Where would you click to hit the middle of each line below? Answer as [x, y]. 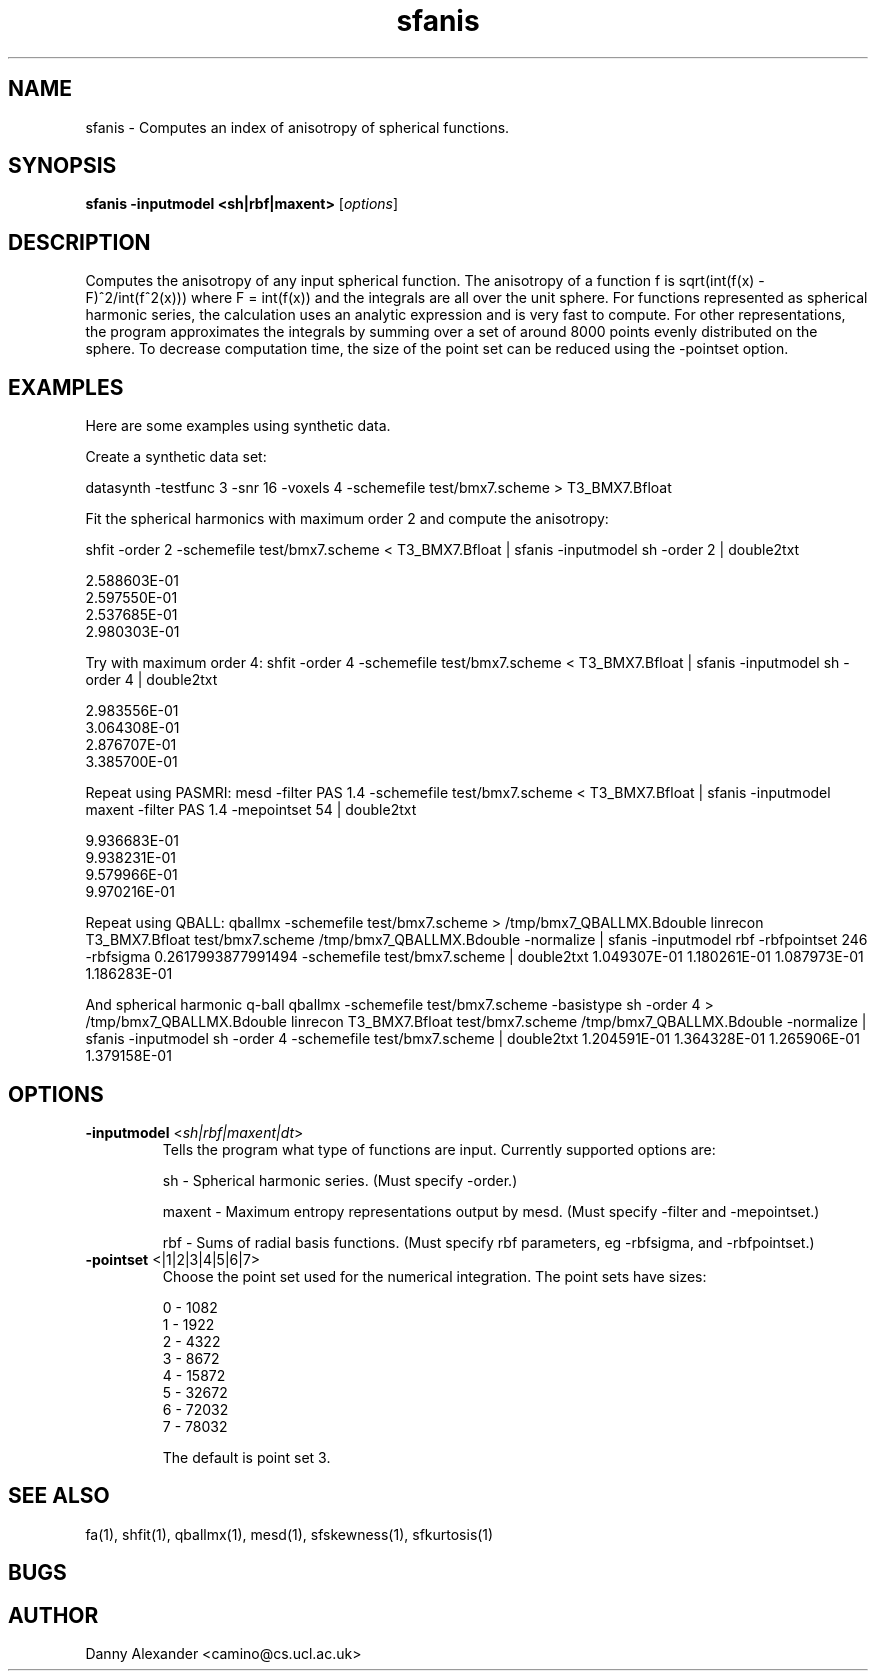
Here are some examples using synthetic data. [238, 426]
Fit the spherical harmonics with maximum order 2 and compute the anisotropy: [347, 519]
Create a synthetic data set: [176, 457]
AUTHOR [53, 1615]
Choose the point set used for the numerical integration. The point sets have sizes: [434, 1276]
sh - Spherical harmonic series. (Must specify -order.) [340, 1180]
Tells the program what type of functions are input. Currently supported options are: [439, 1149]
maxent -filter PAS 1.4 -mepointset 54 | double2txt [251, 810]
